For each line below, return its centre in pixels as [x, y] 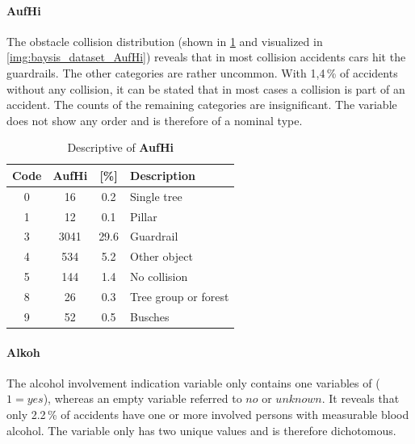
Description [163, 175]
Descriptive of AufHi [121, 147]
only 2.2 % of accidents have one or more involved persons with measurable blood [208, 414]
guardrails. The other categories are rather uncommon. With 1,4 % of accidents [202, 72]
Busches [150, 316]
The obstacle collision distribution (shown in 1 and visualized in [165, 41]
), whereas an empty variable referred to [143, 398]
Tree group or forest [180, 297]
